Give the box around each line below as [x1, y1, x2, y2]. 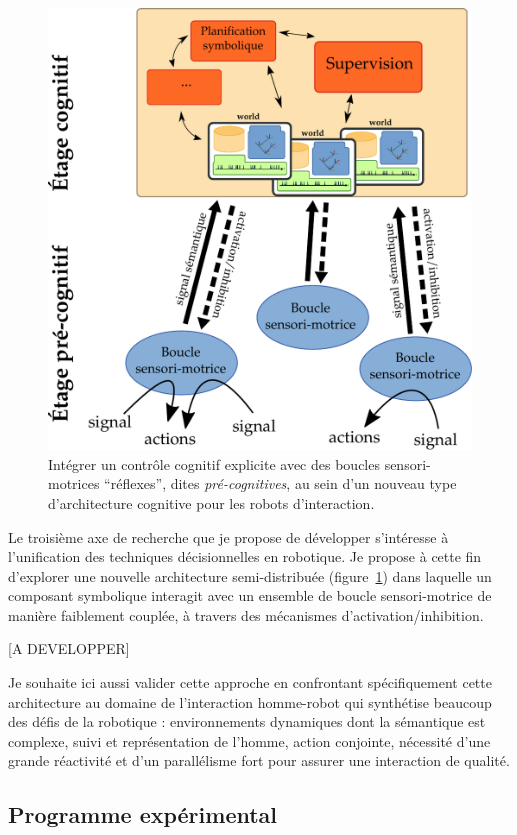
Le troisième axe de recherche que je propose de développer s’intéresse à [8, 526, 449, 547]
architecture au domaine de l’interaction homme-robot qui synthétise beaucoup [8, 691, 492, 712]
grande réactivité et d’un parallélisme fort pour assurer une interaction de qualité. [8, 750, 510, 771]
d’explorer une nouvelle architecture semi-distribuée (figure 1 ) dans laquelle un [8, 565, 492, 586]
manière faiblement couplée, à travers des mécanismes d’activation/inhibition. [8, 604, 484, 625]
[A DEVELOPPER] [8, 638, 130, 659]
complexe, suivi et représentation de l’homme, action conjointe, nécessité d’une [8, 730, 491, 751]
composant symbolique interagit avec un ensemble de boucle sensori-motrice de [8, 585, 492, 606]
